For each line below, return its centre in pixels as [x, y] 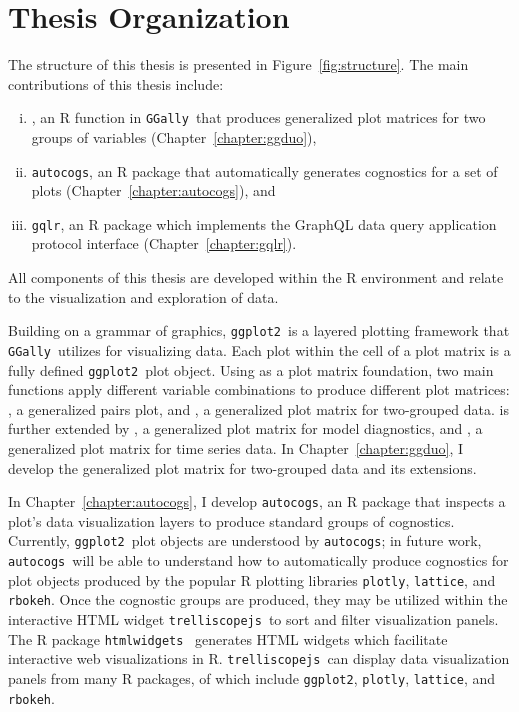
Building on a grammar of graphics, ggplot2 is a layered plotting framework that [259, 330]
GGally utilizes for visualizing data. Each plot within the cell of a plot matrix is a [259, 349]
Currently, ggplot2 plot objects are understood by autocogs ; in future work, [245, 540]
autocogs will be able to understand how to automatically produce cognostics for [258, 560]
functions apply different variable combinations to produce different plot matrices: [259, 389]
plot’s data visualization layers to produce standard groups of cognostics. [231, 520]
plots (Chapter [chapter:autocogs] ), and [153, 190]
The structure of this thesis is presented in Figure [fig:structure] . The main [238, 64]
